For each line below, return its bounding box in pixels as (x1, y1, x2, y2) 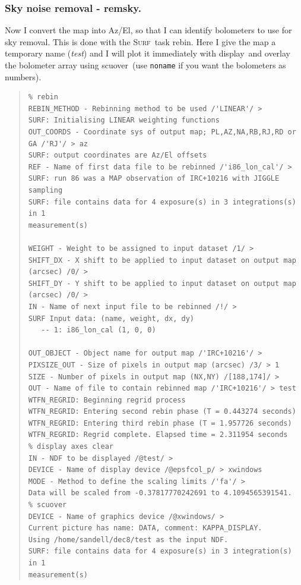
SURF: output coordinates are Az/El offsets (28, 151, 207, 160)
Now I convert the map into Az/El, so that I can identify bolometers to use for (5, 24, 292, 36)
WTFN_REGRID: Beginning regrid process (28, 395, 186, 404)
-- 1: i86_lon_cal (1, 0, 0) (41, 326, 156, 335)
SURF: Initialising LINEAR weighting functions (28, 116, 220, 125)
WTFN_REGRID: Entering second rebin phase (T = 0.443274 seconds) (28, 407, 296, 416)
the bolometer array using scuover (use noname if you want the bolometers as (5, 59, 286, 71)
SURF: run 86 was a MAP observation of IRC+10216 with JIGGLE (28, 174, 280, 183)
